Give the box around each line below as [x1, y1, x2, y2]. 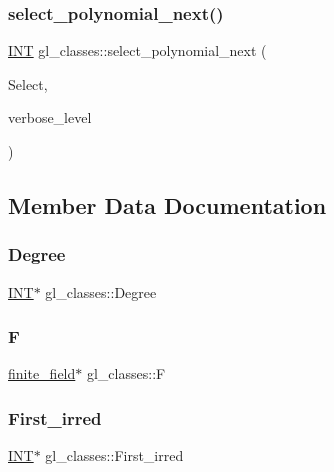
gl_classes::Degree [45, 281, 157, 302]
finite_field [8, 363, 76, 384]
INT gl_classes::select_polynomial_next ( [8, 40, 267, 61]
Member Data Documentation [8, 189, 327, 220]
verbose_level [8, 107, 92, 128]
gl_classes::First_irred [45, 445, 184, 466]
